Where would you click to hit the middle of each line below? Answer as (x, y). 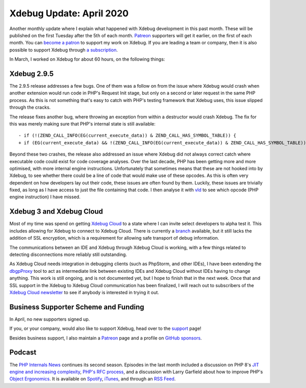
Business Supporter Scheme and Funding (77, 307)
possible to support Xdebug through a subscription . (64, 50)
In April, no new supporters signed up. (50, 319)
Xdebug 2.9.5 (32, 74)
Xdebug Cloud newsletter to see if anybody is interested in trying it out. (84, 292)
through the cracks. (30, 108)
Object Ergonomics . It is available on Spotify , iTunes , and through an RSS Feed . (93, 379)
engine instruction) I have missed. (45, 197)
